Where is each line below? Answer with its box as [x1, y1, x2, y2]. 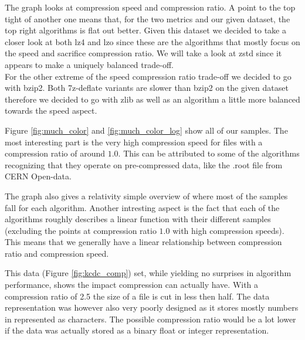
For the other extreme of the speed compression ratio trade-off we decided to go [5, 70, 292, 82]
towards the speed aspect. [5, 104, 97, 117]
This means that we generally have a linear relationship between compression [5, 236, 282, 248]
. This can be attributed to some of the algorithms [118, 147, 300, 159]
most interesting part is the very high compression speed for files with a [5, 135, 263, 148]
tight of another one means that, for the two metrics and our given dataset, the [5, 12, 290, 25]
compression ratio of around [5, 147, 106, 159]
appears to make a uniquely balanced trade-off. [5, 58, 174, 70]
